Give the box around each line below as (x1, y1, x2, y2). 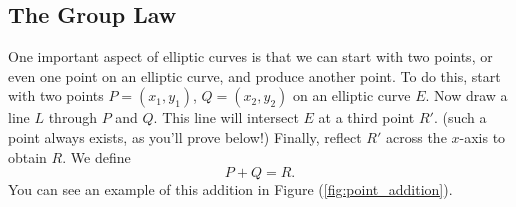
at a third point (318, 107, 415, 128)
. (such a (433, 107, 487, 128)
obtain (8, 146, 47, 167)
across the (386, 126, 447, 147)
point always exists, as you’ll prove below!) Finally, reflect (8, 126, 362, 147)
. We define (62, 146, 131, 167)
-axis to (459, 126, 506, 147)
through (48, 107, 97, 128)
